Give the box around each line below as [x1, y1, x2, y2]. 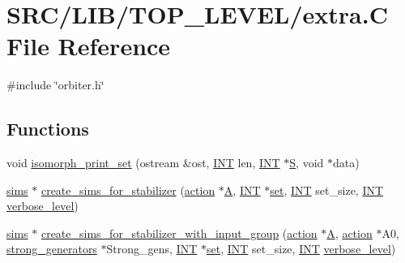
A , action [326, 224, 373, 241]
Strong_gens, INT [106, 240, 198, 257]
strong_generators [6, 240, 97, 257]
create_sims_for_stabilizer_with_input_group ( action [40, 224, 318, 241]
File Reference [6, 29, 171, 63]
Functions [6, 116, 89, 141]
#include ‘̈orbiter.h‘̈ [6, 76, 104, 93]
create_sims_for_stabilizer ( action [40, 181, 215, 198]
